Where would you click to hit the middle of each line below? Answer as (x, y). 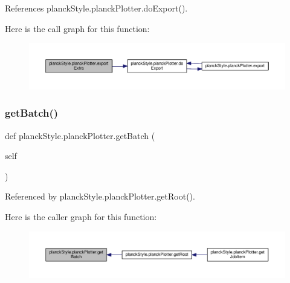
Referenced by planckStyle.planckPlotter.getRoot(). (100, 196)
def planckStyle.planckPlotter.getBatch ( (80, 135)
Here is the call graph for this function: (77, 28)
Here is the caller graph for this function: (81, 216)
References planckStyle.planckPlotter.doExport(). (96, 8)
